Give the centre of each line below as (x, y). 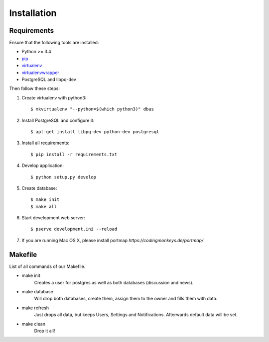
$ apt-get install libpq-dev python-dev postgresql (95, 131)
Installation (33, 13)
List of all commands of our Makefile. (47, 266)
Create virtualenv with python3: (54, 97)
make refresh (35, 308)
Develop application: (43, 166)
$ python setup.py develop (64, 177)
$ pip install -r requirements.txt (74, 154)
